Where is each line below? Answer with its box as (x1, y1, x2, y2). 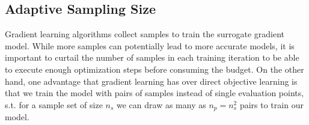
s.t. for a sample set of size (5, 98, 103, 111)
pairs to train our (239, 98, 304, 111)
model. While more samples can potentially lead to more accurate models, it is (5, 39, 295, 52)
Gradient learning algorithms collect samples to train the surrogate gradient (5, 28, 285, 40)
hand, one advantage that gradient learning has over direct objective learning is (5, 75, 298, 87)
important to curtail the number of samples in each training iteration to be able (5, 51, 299, 64)
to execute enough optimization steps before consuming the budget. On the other (5, 62, 304, 75)
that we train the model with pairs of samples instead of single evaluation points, (5, 87, 304, 99)
